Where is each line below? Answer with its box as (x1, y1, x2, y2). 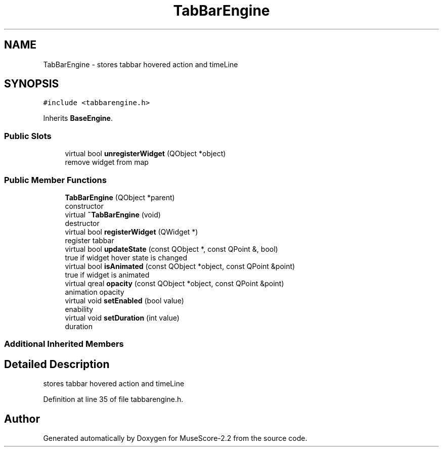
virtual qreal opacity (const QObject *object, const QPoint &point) (65, 279, 284, 288)
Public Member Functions (4, 174, 107, 185)
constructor (65, 201, 104, 210)
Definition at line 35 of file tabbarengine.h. (43, 395, 184, 404)
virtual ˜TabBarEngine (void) (65, 210, 161, 219)
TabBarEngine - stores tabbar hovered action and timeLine (43, 60, 238, 69)
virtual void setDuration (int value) (65, 313, 180, 322)
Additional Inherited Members (4, 339, 124, 349)
